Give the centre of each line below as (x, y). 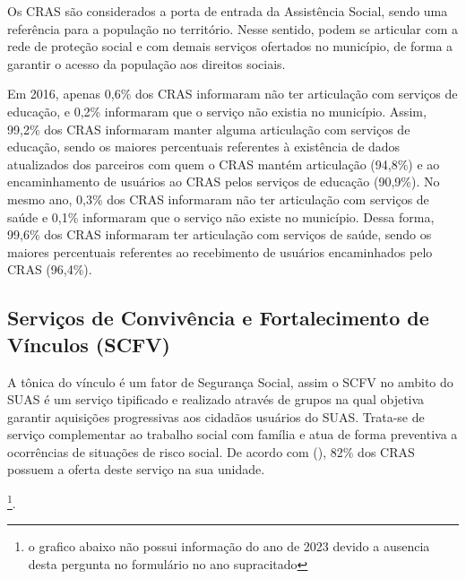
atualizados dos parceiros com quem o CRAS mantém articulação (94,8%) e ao (224, 164)
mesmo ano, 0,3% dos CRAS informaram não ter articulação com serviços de (218, 199)
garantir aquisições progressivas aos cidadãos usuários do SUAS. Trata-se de (216, 416)
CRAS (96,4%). (50, 269)
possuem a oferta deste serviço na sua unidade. (136, 469)
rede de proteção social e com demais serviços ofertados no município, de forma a (230, 46)
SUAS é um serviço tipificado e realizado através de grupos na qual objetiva (216, 399)
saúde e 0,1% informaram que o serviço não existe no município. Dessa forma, (221, 216)
